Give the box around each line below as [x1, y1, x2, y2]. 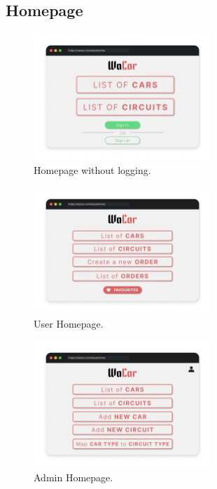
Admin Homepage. [34, 469, 113, 484]
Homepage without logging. [34, 162, 151, 177]
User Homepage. [34, 316, 104, 330]
